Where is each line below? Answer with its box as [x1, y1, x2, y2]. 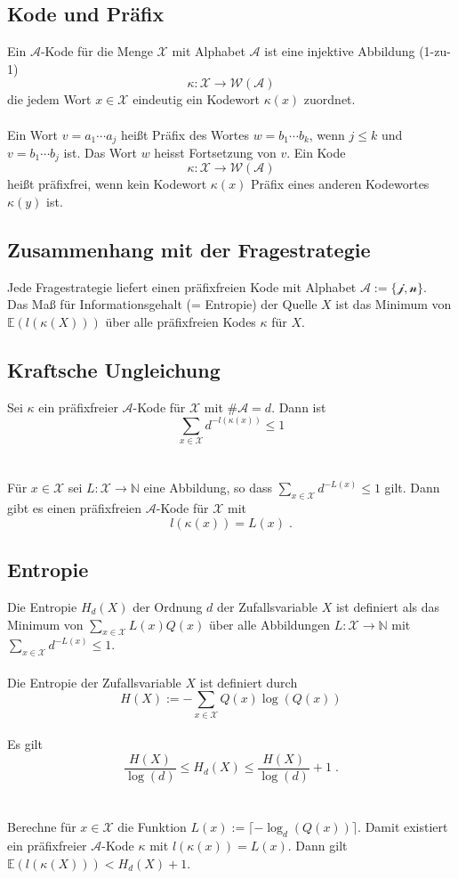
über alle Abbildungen [208, 614, 331, 633]
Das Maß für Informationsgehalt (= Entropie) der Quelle [7, 295, 317, 313]
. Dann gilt [287, 835, 348, 854]
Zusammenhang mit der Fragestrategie [7, 236, 371, 264]
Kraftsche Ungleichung [7, 356, 221, 384]
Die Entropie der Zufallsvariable [7, 672, 181, 691]
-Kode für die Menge [40, 42, 153, 61]
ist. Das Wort [63, 143, 137, 162]
